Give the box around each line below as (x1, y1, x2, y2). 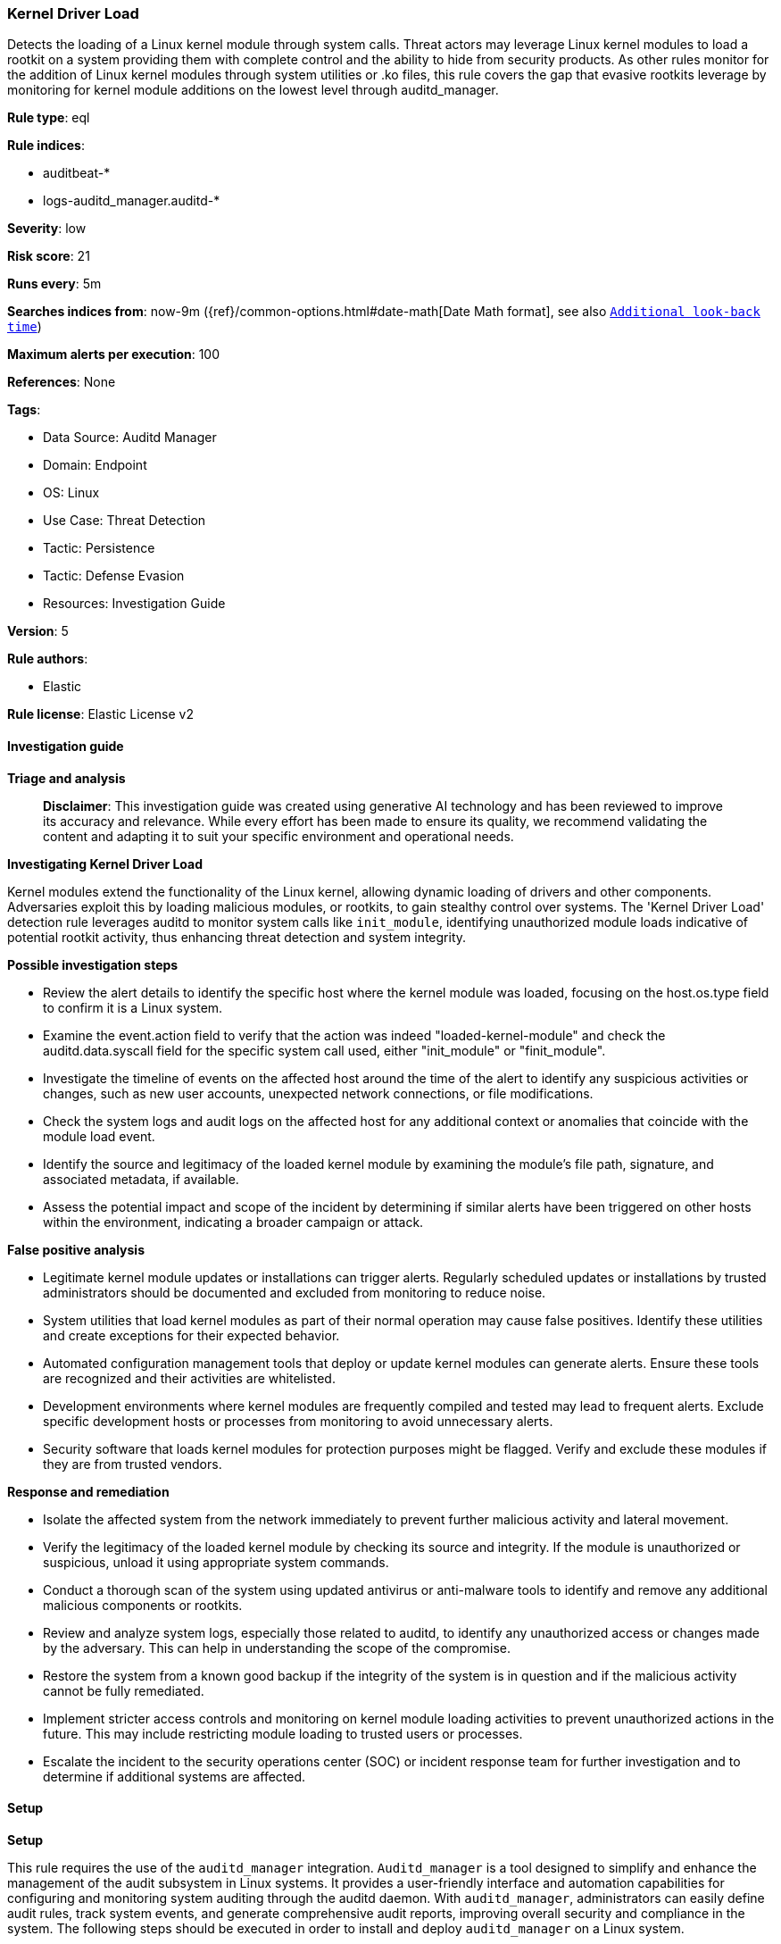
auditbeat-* (43, 165, 111, 181)
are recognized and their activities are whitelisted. (43, 1370, 336, 1386)
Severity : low (7, 221, 87, 237)
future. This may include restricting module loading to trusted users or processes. (43, 1725, 523, 1741)
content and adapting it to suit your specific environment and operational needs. (43, 828, 514, 844)
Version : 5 (7, 623, 69, 639)
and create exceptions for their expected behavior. (43, 1327, 340, 1343)
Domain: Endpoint (43, 457, 147, 473)
